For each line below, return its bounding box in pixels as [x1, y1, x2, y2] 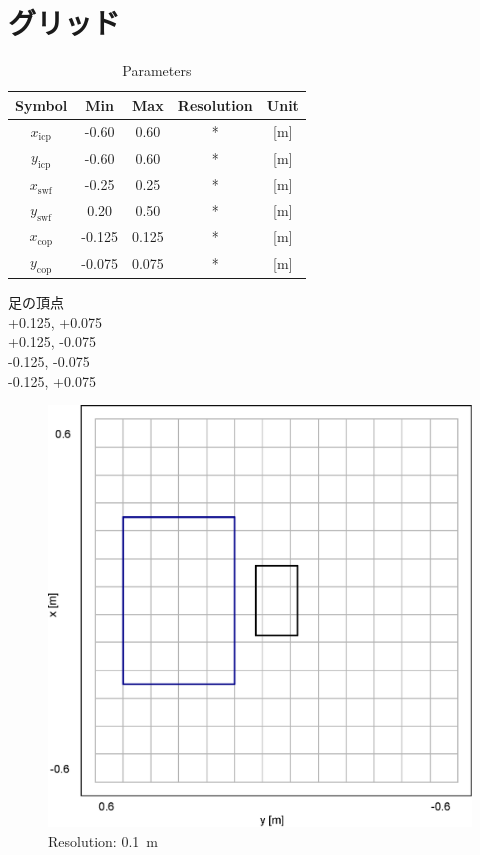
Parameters [122, 60, 192, 81]
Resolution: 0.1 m [48, 830, 158, 851]
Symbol [15, 94, 68, 115]
